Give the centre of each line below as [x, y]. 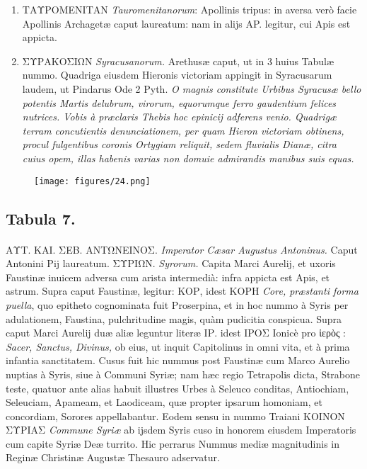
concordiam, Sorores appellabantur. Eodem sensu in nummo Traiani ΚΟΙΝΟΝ [175, 416]
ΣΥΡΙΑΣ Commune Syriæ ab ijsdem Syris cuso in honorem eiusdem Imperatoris [181, 430]
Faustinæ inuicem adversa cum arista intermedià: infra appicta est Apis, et [168, 277]
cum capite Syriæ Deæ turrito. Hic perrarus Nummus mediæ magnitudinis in [173, 443]
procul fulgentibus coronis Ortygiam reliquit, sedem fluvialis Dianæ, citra [179, 144]
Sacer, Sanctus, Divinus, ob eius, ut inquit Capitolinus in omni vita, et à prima [178, 346]
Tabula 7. [41, 218]
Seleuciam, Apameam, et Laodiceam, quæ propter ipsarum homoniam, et [164, 402]
